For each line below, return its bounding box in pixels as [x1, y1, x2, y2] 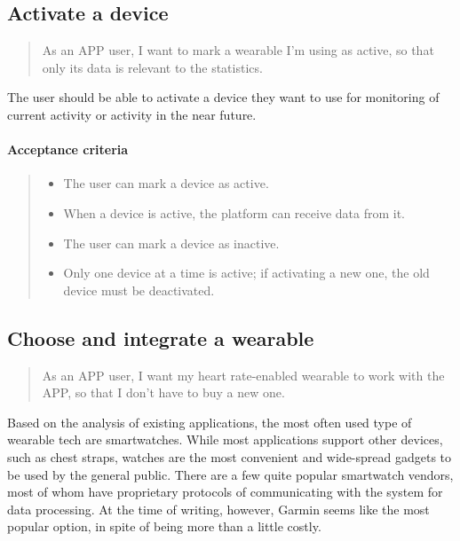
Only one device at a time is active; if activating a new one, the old [63, 263, 430, 282]
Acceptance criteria [7, 140, 129, 159]
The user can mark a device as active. [63, 174, 269, 192]
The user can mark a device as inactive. [63, 233, 280, 252]
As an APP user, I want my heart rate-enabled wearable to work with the [42, 365, 445, 384]
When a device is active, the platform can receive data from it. [63, 203, 405, 222]
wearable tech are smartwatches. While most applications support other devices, [7, 430, 443, 449]
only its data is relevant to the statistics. [42, 58, 263, 76]
